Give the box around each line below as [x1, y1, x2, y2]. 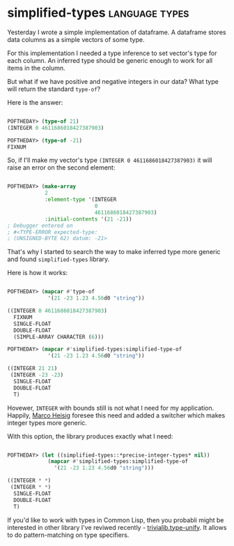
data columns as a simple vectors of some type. [7, 35, 145, 43]
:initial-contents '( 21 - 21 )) [44, 215, 132, 223]
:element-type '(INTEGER [44, 196, 117, 203]
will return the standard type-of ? [7, 84, 101, 93]
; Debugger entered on [7, 222, 73, 229]
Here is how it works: [7, 269, 68, 277]
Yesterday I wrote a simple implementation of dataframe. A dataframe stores [7, 28, 226, 36]
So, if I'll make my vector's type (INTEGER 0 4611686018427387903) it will [7, 156, 212, 165]
